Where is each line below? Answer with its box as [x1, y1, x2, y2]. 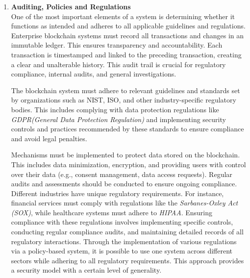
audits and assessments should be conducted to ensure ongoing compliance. [11, 178, 237, 189]
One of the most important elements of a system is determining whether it [11, 11, 235, 21]
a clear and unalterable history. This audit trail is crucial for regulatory [11, 59, 226, 69]
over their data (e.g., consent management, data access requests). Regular [11, 169, 232, 179]
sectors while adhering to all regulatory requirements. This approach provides [11, 255, 244, 265]
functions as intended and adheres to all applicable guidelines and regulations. [11, 21, 246, 31]
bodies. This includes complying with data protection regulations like [11, 104, 219, 114]
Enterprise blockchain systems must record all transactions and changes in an [11, 30, 244, 40]
